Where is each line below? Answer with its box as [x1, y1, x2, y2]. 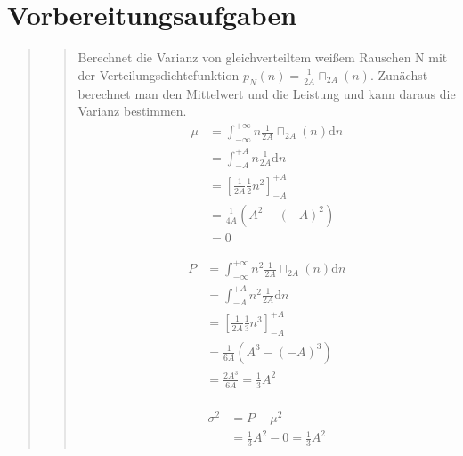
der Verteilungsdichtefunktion [77, 65, 240, 84]
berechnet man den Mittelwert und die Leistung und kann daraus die [77, 84, 456, 102]
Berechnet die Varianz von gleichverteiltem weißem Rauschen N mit [77, 48, 448, 67]
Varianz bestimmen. [77, 102, 187, 120]
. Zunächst [370, 65, 428, 84]
